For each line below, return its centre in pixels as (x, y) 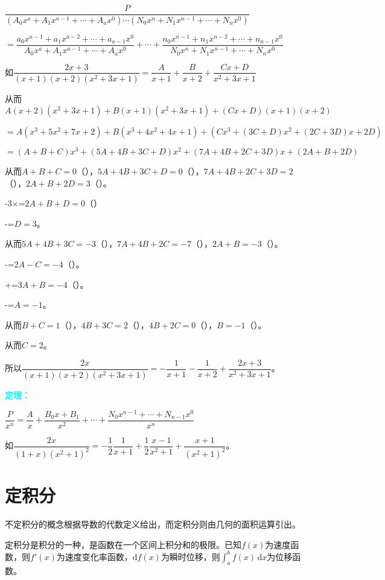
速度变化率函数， (99, 556)
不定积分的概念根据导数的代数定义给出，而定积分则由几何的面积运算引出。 (153, 524)
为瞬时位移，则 (190, 556)
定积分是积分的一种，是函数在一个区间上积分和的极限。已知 (123, 544)
